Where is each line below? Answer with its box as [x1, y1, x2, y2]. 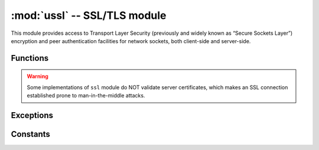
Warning [27, 73, 48, 80]
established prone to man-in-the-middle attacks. [27, 92, 145, 99]
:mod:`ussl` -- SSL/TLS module [11, 9, 167, 22]
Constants [11, 129, 50, 139]
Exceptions [11, 110, 53, 120]
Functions [11, 53, 49, 63]
